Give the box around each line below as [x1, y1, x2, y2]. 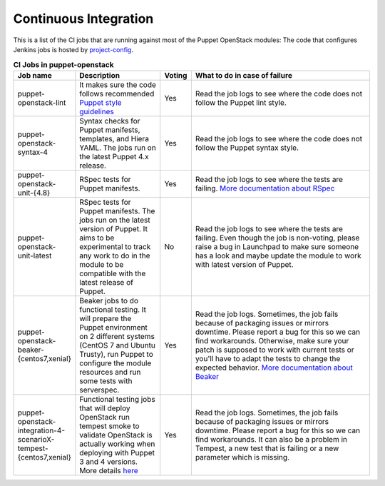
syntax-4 [17, 147, 48, 157]
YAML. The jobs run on [79, 143, 156, 153]
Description [79, 70, 120, 80]
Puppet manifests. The [79, 206, 155, 216]
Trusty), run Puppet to [79, 349, 153, 359]
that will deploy [79, 403, 130, 413]
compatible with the [79, 268, 146, 278]
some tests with [79, 375, 133, 385]
